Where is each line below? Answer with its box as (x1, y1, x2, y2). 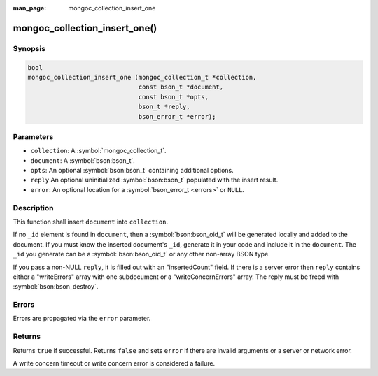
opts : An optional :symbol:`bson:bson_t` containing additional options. (30, 166, 234, 175)
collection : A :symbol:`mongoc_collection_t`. (30, 147, 167, 155)
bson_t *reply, (138, 103, 190, 111)
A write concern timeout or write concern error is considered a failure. (13, 359, 216, 367)
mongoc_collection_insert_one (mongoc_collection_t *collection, (27, 73, 257, 81)
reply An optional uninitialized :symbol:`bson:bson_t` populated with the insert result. (30, 175, 279, 185)
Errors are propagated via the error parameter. (13, 314, 151, 323)
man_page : (13, 4, 47, 12)
